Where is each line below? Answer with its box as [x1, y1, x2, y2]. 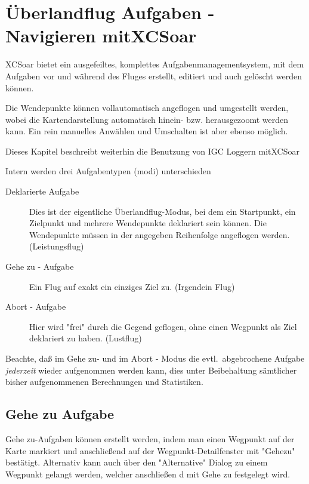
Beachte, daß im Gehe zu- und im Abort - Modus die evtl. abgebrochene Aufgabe [5, 352, 305, 364]
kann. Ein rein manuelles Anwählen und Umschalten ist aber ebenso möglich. [5, 125, 288, 137]
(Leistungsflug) [29, 240, 84, 252]
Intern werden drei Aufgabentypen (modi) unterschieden [5, 165, 211, 177]
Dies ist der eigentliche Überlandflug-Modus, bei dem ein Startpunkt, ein [29, 205, 296, 217]
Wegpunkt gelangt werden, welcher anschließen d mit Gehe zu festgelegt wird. [5, 467, 291, 480]
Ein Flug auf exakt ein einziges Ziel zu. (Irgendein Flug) [29, 280, 235, 292]
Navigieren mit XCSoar [5, 23, 197, 48]
